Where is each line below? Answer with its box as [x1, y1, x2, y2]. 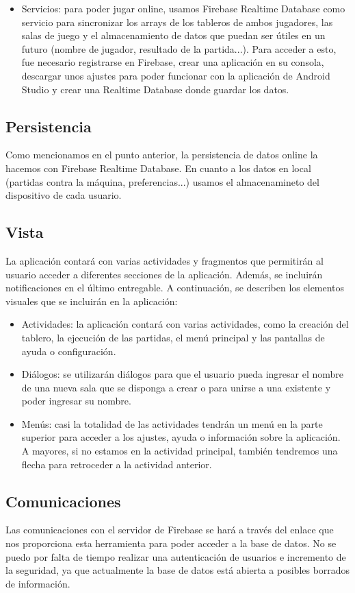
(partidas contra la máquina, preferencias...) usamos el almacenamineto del [5, 174, 319, 189]
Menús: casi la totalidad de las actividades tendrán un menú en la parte [21, 416, 323, 431]
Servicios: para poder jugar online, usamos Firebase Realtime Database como [21, 1, 345, 15]
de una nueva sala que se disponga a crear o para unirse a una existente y [21, 380, 331, 394]
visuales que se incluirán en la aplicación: [5, 293, 178, 308]
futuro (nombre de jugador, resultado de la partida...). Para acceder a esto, [21, 41, 337, 56]
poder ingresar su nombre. [21, 394, 131, 408]
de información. [5, 576, 70, 590]
